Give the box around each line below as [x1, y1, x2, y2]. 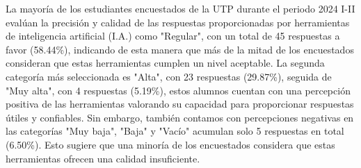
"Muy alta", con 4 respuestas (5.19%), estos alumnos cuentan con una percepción [6, 83, 351, 97]
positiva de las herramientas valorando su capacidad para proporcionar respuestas [6, 96, 354, 111]
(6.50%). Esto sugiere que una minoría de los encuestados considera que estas [6, 137, 335, 151]
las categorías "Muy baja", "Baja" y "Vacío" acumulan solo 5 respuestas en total [6, 124, 344, 138]
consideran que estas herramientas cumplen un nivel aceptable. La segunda [6, 56, 325, 70]
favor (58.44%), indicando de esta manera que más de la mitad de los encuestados [6, 42, 354, 56]
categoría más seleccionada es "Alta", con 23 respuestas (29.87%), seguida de [6, 69, 332, 83]
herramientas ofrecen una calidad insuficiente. [6, 151, 200, 165]
